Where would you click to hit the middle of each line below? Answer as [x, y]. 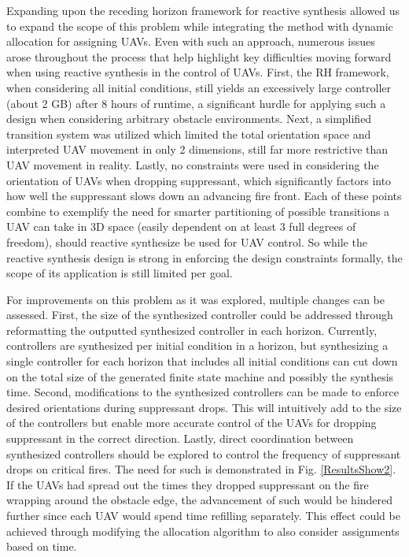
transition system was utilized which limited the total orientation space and [189, 134]
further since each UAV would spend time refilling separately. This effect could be [203, 515]
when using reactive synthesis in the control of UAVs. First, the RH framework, [198, 72]
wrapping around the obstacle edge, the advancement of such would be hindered [200, 500]
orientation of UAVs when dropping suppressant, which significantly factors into [199, 180]
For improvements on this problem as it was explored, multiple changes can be [195, 299]
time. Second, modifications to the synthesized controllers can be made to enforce [203, 392]
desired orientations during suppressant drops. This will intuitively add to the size [204, 407]
